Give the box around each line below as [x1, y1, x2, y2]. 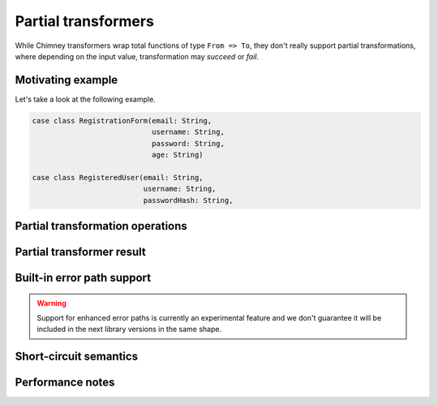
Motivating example [15, 73, 118, 87]
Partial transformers [15, 12, 154, 30]
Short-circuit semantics [15, 350, 138, 364]
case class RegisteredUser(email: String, [32, 173, 204, 182]
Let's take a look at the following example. [15, 94, 156, 104]
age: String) [151, 150, 204, 159]
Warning [36, 298, 67, 308]
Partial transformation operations [15, 219, 188, 233]
